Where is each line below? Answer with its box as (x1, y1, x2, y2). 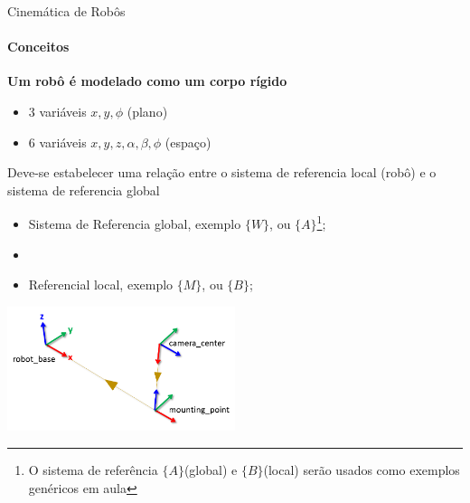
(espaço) (164, 132, 211, 151)
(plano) (127, 101, 168, 120)
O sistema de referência (28, 460, 158, 479)
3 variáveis (28, 101, 87, 120)
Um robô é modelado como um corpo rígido (7, 71, 287, 90)
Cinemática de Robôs (7, 2, 126, 20)
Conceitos (7, 37, 70, 56)
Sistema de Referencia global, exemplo (28, 214, 241, 233)
